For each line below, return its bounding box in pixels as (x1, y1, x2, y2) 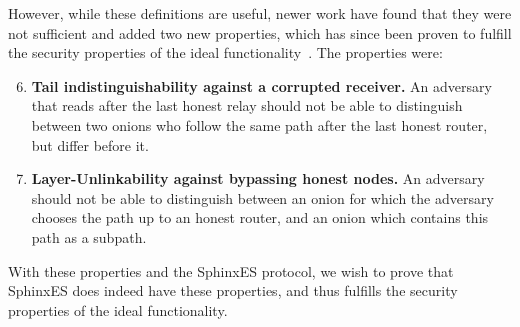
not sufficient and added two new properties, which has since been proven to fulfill (8, 22, 512, 43)
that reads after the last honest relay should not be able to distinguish (31, 95, 463, 116)
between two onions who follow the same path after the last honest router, (31, 114, 488, 135)
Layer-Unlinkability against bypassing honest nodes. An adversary (31, 168, 485, 189)
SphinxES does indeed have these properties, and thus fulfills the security (8, 280, 458, 301)
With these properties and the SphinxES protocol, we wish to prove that (8, 260, 454, 281)
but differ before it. (31, 134, 149, 155)
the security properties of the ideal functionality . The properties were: (8, 42, 443, 63)
